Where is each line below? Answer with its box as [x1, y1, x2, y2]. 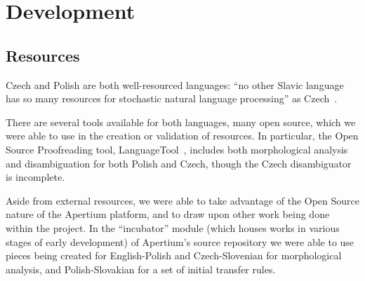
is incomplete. [6, 170, 65, 184]
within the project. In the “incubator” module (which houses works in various [6, 220, 340, 235]
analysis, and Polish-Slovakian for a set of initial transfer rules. [6, 261, 276, 276]
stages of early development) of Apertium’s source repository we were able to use [6, 234, 354, 249]
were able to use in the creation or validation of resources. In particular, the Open [6, 128, 359, 143]
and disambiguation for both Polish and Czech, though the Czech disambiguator [6, 156, 352, 170]
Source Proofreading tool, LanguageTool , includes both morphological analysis [6, 142, 348, 156]
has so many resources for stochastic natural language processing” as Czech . [6, 91, 338, 106]
